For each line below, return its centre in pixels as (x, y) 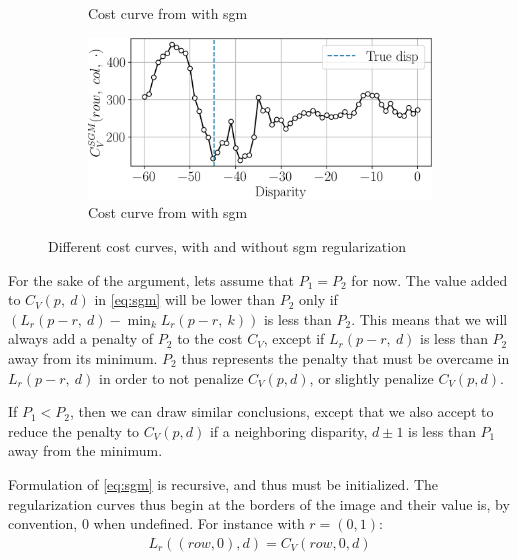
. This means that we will (429, 318)
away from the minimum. (85, 450)
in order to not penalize (171, 377)
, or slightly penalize (371, 377)
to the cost (210, 338)
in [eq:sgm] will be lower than (184, 299)
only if (318, 299)
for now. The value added (429, 279)
